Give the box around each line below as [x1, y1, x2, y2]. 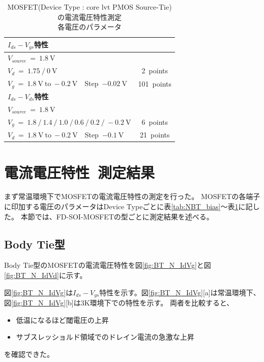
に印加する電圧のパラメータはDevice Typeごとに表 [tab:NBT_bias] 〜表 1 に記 [4, 201, 253, 212]
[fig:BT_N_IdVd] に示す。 [4, 270, 87, 281]
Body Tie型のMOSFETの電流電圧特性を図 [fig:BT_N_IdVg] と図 [4, 260, 211, 270]
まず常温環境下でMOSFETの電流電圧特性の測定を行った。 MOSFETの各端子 [4, 191, 260, 202]
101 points [138, 78, 171, 89]
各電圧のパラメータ [57, 21, 122, 32]
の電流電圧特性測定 [57, 11, 122, 22]
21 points [140, 129, 170, 140]
